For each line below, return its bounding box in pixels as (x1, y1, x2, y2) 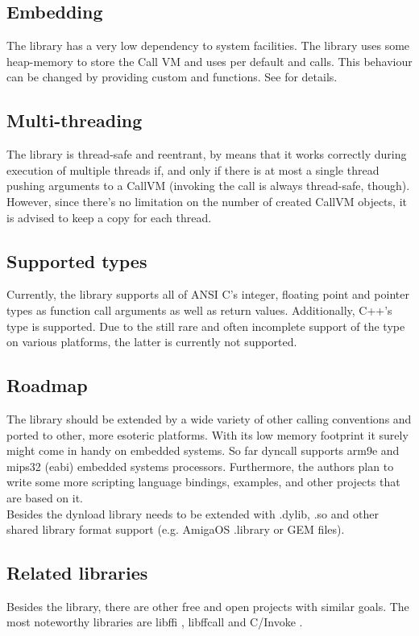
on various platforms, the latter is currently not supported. (6, 333, 297, 350)
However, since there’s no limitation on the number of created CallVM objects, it (6, 192, 407, 209)
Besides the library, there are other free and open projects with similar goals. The (6, 597, 409, 614)
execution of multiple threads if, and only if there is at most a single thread (6, 161, 380, 178)
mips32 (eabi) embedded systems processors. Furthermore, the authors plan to (6, 457, 394, 474)
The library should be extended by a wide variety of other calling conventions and (6, 410, 412, 427)
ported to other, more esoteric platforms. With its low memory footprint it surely (6, 426, 409, 443)
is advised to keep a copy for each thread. (6, 209, 212, 225)
